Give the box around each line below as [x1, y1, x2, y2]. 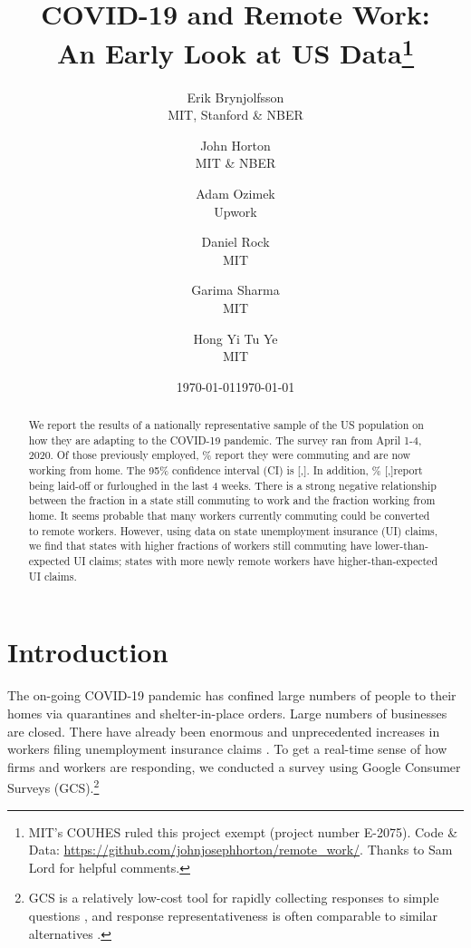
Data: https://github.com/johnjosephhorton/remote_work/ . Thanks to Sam [28, 840, 453, 859]
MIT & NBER [195, 153, 276, 172]
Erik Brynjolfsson [187, 87, 284, 106]
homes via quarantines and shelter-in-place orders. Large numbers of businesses [7, 703, 447, 722]
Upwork [214, 201, 257, 220]
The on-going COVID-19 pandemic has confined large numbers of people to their [7, 686, 457, 705]
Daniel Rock [201, 232, 270, 251]
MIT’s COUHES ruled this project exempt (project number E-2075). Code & [28, 822, 458, 841]
